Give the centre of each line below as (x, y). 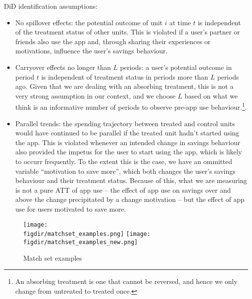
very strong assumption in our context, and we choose (95, 95)
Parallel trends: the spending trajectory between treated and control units (125, 123)
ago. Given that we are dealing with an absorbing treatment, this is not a (124, 86)
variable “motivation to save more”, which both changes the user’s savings (125, 171)
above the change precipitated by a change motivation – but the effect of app (130, 199)
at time (180, 22)
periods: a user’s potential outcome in (176, 67)
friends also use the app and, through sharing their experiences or (113, 41)
